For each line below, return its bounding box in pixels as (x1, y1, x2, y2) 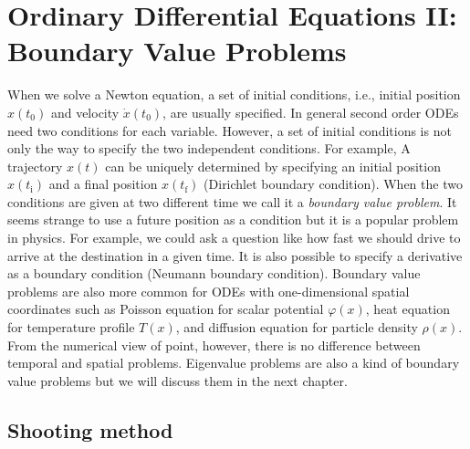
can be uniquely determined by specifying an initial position (105, 156, 441, 175)
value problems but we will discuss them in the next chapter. (7, 371, 348, 390)
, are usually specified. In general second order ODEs (162, 102, 459, 121)
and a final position (48, 174, 158, 193)
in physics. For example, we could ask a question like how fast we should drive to (7, 228, 461, 247)
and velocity (50, 102, 120, 121)
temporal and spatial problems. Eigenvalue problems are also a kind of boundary (7, 353, 460, 372)
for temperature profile (7, 318, 135, 337)
